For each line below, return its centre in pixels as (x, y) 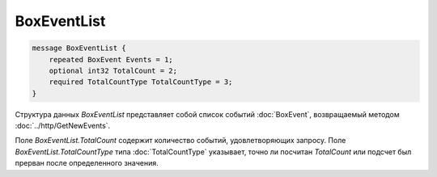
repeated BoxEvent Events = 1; (111, 59)
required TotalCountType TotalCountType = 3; (141, 82)
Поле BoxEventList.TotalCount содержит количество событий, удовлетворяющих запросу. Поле (180, 141)
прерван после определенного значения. (87, 163)
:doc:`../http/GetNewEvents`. (63, 126)
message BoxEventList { (79, 48)
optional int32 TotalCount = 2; (113, 70)
